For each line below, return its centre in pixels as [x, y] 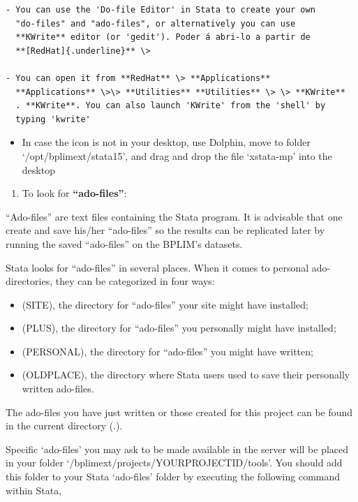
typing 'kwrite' [53, 119]
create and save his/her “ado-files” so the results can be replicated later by [165, 230]
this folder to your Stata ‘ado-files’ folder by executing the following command [173, 477]
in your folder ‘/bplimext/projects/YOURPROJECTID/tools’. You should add [174, 463]
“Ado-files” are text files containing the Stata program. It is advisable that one [174, 216]
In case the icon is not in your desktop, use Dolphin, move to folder [166, 142]
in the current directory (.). [64, 426]
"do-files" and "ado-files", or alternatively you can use [156, 23]
